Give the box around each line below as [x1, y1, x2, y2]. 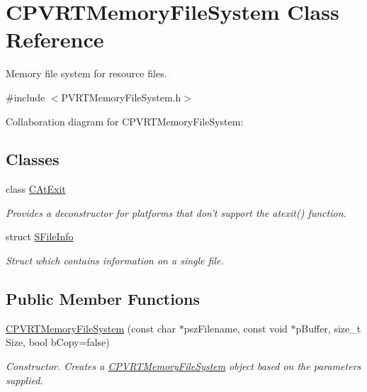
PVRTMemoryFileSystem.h [61, 89, 181, 104]
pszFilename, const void [183, 320, 288, 335]
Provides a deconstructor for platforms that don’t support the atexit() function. [6, 205, 346, 220]
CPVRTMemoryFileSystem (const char [6, 320, 176, 335]
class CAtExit [6, 181, 66, 196]
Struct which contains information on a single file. [6, 253, 224, 268]
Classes [6, 148, 60, 170]
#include [6, 89, 45, 104]
